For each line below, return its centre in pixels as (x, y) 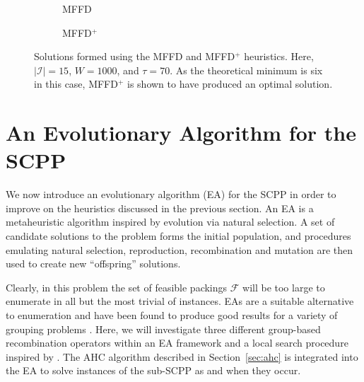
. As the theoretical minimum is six (246, 70)
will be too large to (284, 287)
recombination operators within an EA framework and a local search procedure (177, 343)
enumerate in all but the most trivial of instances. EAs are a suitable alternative (180, 301)
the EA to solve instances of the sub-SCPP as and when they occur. (153, 370)
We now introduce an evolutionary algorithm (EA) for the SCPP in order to (171, 194)
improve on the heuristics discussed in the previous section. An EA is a (160, 208)
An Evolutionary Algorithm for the (181, 133)
